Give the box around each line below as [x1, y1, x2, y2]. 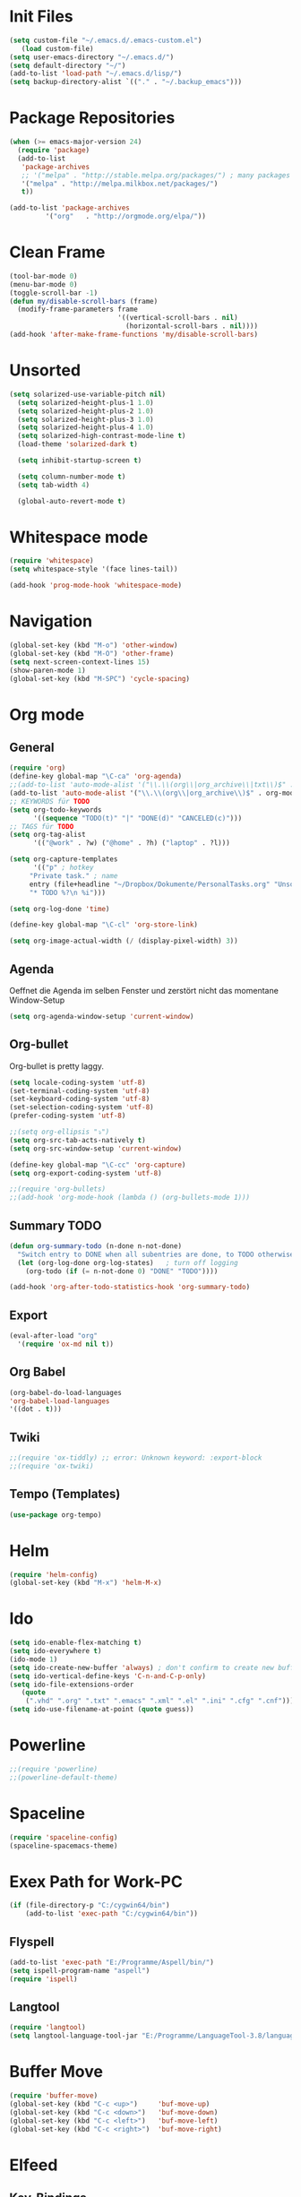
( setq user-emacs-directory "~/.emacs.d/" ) [9, 52, 175, 62]
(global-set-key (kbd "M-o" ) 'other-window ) [9, 641, 178, 650]
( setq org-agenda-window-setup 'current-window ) [9, 1012, 194, 1021]
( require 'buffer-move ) [9, 2091, 99, 2100]
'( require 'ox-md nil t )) [17, 1340, 115, 1348]
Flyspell [9, 1934, 55, 1950]
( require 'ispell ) [9, 1974, 78, 1984]
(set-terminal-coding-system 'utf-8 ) [9, 1086, 150, 1095]
